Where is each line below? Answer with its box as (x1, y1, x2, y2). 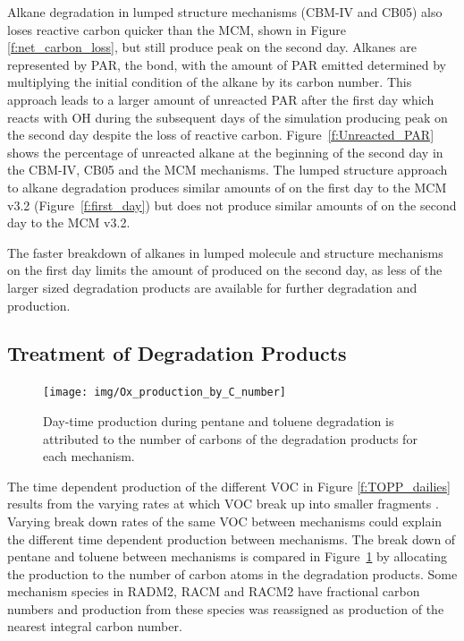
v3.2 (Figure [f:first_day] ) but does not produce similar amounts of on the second (7, 195, 457, 214)
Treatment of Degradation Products (7, 339, 347, 367)
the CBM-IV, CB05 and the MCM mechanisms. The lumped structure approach (7, 160, 448, 179)
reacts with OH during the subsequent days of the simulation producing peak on (7, 107, 448, 126)
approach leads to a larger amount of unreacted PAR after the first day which (7, 90, 434, 108)
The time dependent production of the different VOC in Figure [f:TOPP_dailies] (7, 476, 451, 495)
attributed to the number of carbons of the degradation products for (43, 429, 418, 448)
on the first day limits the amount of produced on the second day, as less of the (7, 261, 443, 279)
